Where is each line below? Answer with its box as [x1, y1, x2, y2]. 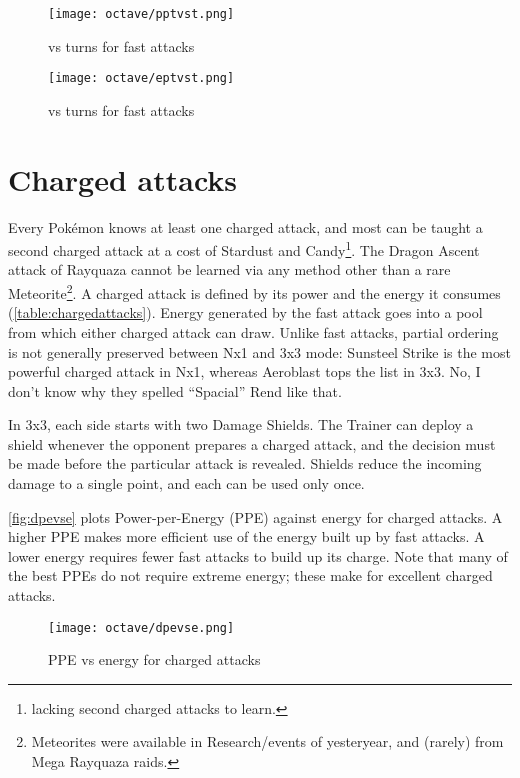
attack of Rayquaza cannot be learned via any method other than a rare [8, 259, 451, 280]
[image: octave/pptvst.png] [48, 7, 235, 21]
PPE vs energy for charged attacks [48, 649, 261, 670]
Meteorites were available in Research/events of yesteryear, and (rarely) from [31, 731, 504, 752]
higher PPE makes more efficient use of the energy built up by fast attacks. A [8, 526, 485, 547]
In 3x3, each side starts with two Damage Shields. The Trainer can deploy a [8, 414, 474, 435]
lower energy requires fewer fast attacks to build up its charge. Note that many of [8, 545, 508, 566]
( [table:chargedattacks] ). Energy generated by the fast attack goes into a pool [8, 302, 483, 323]
